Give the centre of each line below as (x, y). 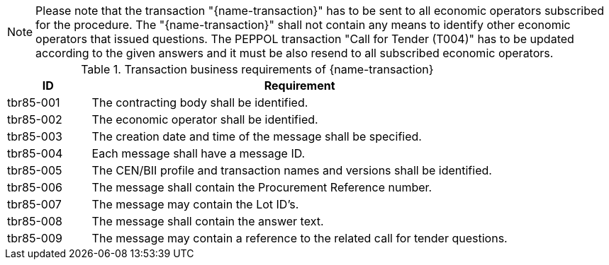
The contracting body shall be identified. (200, 102)
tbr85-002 (35, 119)
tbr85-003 (35, 136)
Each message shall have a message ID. (199, 153)
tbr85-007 (34, 204)
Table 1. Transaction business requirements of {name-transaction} (257, 69)
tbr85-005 (35, 170)
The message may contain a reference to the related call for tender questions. (300, 238)
